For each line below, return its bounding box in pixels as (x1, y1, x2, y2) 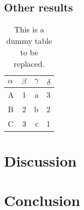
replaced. (13, 58, 45, 70)
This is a (14, 23, 44, 35)
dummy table (6, 35, 52, 47)
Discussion (4, 151, 77, 171)
